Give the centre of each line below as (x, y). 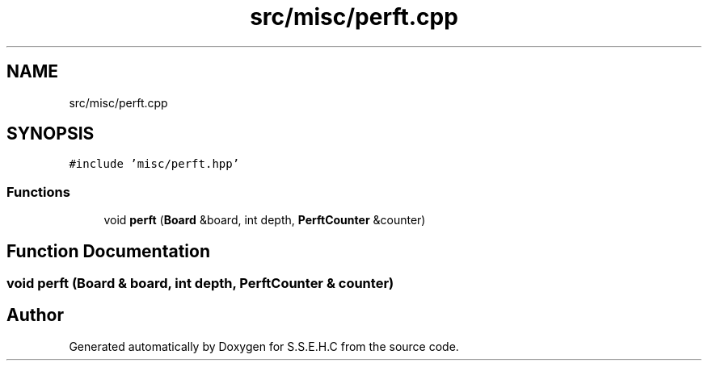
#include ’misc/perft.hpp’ (154, 164)
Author (35, 315)
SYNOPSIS (51, 134)
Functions (38, 192)
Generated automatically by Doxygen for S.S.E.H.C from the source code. (264, 346)
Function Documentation (108, 251)
